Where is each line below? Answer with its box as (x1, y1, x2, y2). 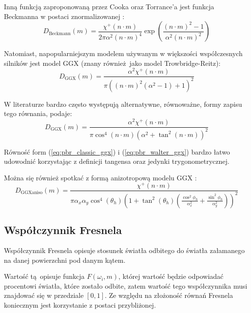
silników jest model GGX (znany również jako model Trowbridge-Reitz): (4, 58, 221, 68)
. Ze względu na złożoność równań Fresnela (104, 290, 233, 300)
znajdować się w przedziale (4, 290, 84, 300)
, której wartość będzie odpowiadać (118, 271, 224, 281)
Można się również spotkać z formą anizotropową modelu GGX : (4, 172, 197, 182)
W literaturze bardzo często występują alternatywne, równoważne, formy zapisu (4, 98, 242, 109)
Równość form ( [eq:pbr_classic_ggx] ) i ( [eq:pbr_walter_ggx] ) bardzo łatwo (4, 146, 230, 156)
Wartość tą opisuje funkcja (4, 271, 85, 281)
